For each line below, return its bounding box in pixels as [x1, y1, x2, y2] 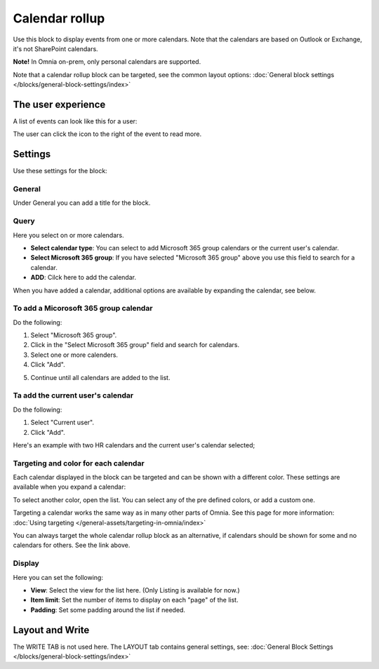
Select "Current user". [30, 418, 95, 427]
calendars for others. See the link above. [13, 541, 131, 550]
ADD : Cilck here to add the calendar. [30, 273, 137, 282]
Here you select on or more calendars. [13, 231, 124, 239]
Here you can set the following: [13, 573, 103, 581]
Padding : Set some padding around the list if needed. [30, 605, 186, 614]
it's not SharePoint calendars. [13, 44, 98, 53]
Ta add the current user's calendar [13, 391, 133, 400]
